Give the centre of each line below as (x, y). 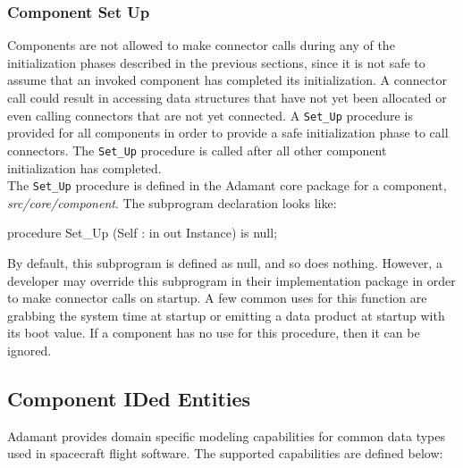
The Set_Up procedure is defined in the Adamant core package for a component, (227, 185)
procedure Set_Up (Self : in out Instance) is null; (143, 233)
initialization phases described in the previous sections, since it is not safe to (216, 62)
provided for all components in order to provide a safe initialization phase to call (228, 133)
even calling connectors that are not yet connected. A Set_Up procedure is (210, 115)
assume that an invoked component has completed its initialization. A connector (227, 80)
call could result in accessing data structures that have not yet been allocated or (227, 97)
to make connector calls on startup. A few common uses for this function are (217, 298)
